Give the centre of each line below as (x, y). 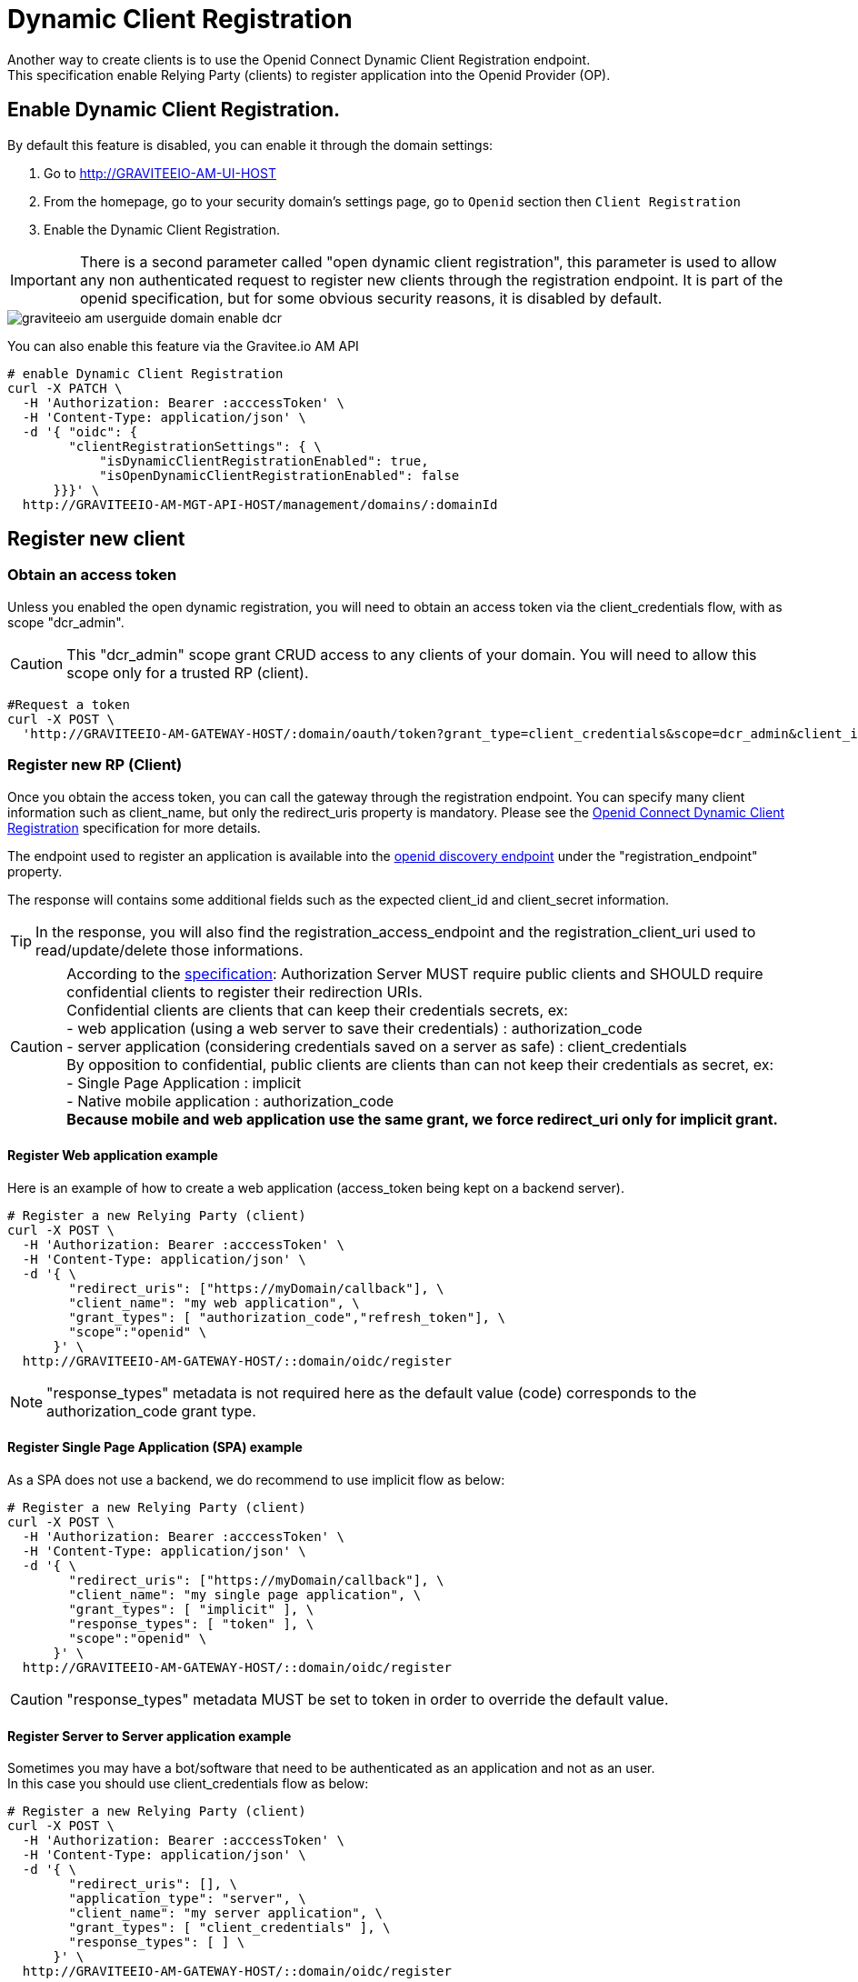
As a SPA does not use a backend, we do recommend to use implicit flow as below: (256, 1480)
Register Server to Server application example (150, 1736)
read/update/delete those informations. (170, 950)
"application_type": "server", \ (187, 1899)
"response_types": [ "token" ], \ (191, 1624)
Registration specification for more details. (134, 827)
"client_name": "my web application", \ (214, 1302)
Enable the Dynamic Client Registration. (162, 229)
